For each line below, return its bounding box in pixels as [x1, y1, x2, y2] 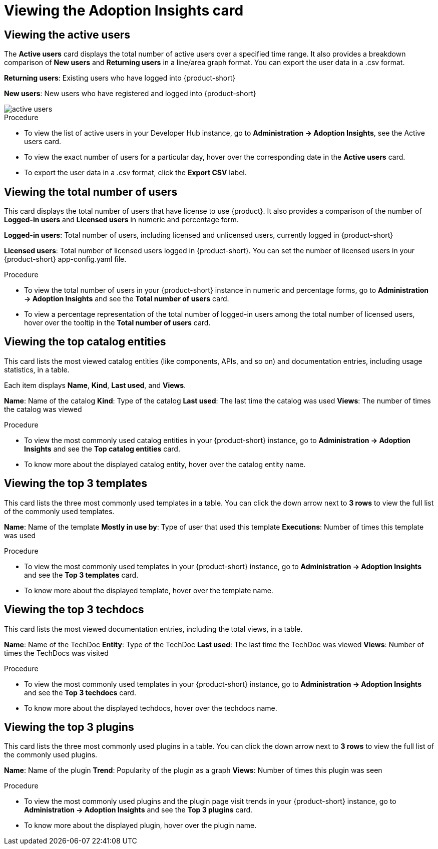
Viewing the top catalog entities [4, 335, 166, 348]
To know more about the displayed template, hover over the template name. [24, 586, 273, 595]
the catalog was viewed [4, 404, 82, 413]
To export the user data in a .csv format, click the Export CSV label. [24, 168, 247, 177]
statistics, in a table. [4, 365, 70, 374]
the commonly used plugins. [4, 750, 98, 759]
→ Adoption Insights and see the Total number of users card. [24, 294, 229, 303]
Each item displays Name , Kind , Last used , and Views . [4, 380, 186, 389]
